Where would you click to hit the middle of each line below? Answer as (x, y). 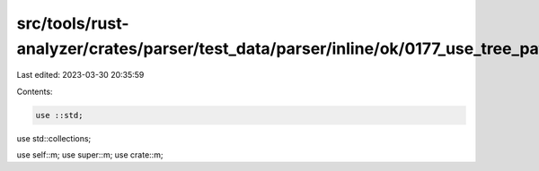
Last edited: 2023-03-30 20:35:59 (80, 75)
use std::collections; (54, 138)
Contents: (35, 91)
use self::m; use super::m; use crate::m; (90, 155)
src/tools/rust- (73, 23)
